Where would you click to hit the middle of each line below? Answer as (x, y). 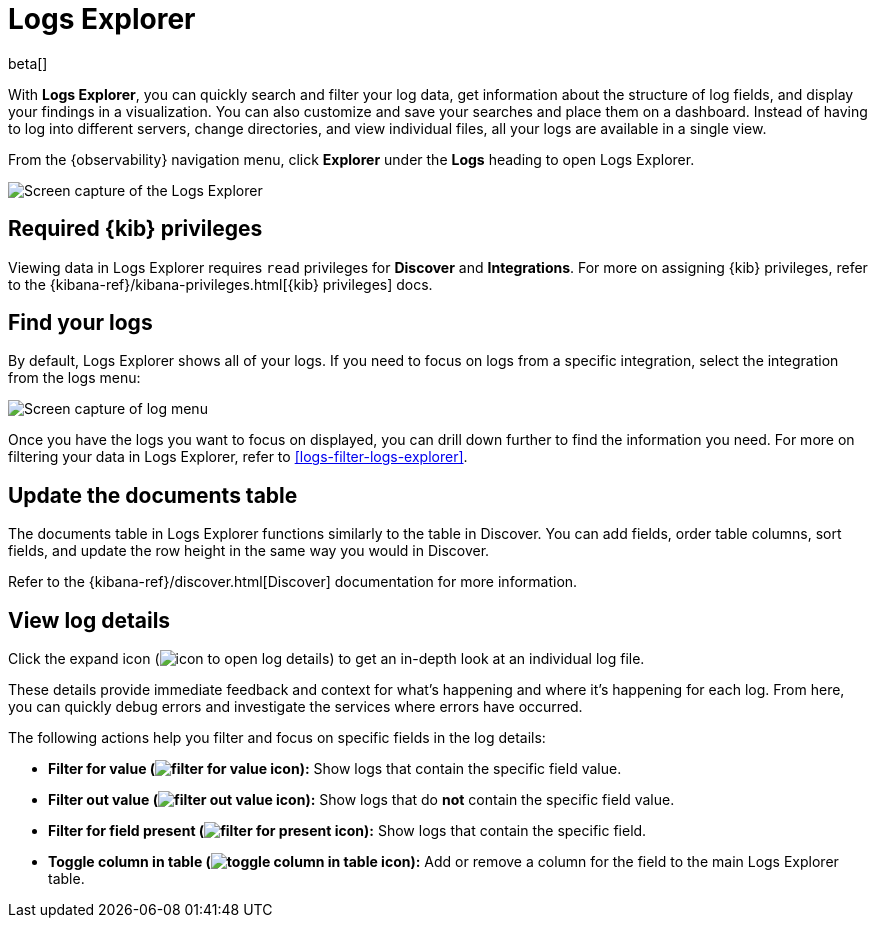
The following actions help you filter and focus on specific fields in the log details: (277, 738)
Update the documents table (153, 495)
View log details (89, 620)
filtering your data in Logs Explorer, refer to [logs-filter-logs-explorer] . (238, 457)
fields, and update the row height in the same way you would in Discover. (249, 551)
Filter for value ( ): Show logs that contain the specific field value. (335, 769)
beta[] (28, 63)
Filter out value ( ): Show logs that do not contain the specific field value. (361, 800)
